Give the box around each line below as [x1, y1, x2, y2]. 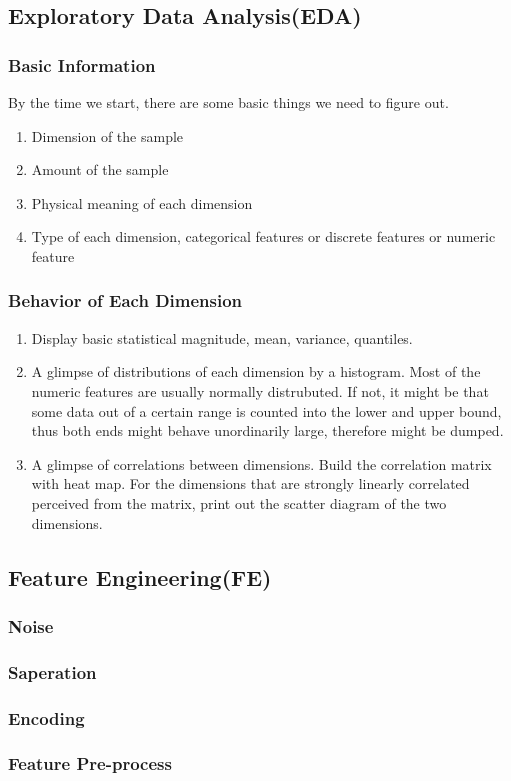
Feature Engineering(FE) [8, 561, 272, 592]
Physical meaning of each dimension [31, 192, 253, 213]
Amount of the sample [31, 159, 169, 180]
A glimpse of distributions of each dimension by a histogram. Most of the [31, 361, 481, 382]
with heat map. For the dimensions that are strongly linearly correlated [31, 473, 470, 494]
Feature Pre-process [8, 751, 172, 776]
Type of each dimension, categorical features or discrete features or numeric [31, 226, 496, 247]
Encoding [8, 705, 85, 730]
